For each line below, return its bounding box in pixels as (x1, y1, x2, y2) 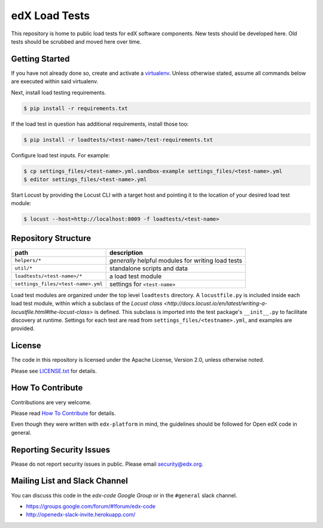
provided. (11, 325, 35, 332)
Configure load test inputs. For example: (11, 151, 110, 158)
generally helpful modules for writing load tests (109, 256, 242, 264)
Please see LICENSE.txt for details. (11, 367, 97, 374)
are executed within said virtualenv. (11, 78, 99, 85)
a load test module (109, 272, 162, 280)
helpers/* (14, 257, 42, 264)
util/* (14, 265, 33, 271)
